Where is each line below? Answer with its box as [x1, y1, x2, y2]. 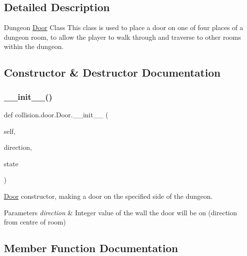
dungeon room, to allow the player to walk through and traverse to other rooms [4, 32, 241, 42]
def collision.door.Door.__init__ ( [4, 109, 109, 119]
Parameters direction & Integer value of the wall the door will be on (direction [4, 207, 237, 217]
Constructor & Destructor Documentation [4, 65, 221, 80]
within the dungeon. [4, 41, 64, 51]
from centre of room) [4, 217, 66, 227]
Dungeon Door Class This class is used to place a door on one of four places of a [4, 22, 244, 32]
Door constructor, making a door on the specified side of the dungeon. [4, 191, 213, 201]
